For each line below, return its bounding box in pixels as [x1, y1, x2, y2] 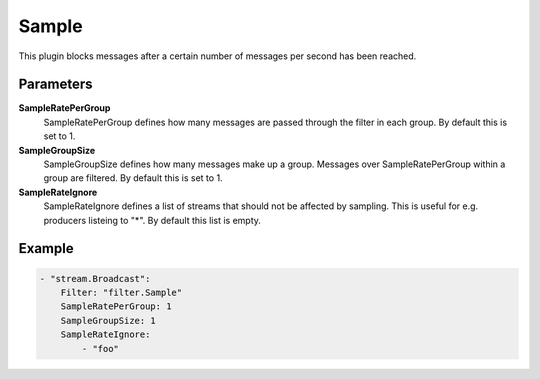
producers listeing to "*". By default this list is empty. [43, 214, 262, 226]
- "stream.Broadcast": [39, 273, 151, 284]
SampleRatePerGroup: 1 [60, 301, 172, 312]
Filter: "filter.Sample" [60, 286, 183, 298]
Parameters [18, 76, 93, 93]
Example [18, 240, 74, 257]
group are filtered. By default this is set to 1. [43, 172, 224, 184]
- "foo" [81, 343, 120, 354]
